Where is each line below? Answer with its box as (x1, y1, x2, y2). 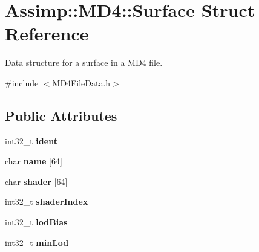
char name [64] (5, 155, 62, 167)
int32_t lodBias (5, 216, 68, 228)
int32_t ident (5, 134, 57, 147)
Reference (5, 21, 89, 46)
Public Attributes (5, 106, 117, 124)
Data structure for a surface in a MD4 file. (5, 56, 163, 69)
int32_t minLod (5, 236, 69, 248)
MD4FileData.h (52, 76, 111, 89)
